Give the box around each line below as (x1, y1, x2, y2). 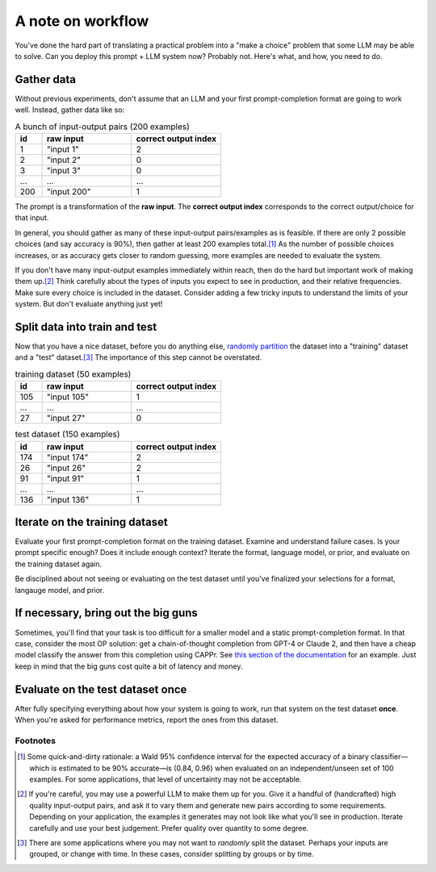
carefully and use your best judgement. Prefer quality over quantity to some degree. (29, 823, 309, 832)
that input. (15, 213, 49, 223)
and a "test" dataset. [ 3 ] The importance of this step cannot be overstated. (15, 353, 262, 362)
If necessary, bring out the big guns (15, 606, 198, 620)
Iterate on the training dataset (15, 515, 169, 528)
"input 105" (46, 391, 90, 403)
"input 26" (46, 462, 86, 474)
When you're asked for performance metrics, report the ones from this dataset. (15, 715, 279, 725)
